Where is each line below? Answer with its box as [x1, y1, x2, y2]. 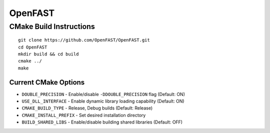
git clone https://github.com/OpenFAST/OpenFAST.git [18, 37, 150, 43]
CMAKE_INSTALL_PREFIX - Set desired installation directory [21, 112, 146, 118]
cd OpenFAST [18, 44, 47, 50]
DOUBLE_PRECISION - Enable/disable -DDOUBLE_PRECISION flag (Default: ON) [21, 91, 185, 97]
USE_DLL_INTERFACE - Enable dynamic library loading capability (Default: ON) [21, 98, 184, 104]
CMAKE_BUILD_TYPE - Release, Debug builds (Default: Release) [21, 105, 153, 111]
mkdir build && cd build [18, 51, 79, 57]
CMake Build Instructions [9, 22, 95, 31]
